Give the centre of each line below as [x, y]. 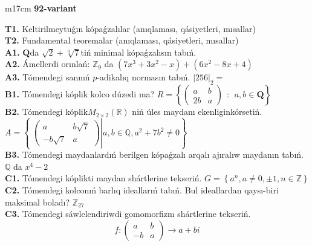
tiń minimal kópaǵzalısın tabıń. [138, 52]
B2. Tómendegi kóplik [47, 112]
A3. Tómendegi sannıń [47, 77]
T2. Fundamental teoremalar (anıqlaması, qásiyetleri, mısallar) [122, 40]
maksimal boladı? [37, 202]
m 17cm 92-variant [41, 8]
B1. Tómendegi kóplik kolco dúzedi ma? [80, 94]
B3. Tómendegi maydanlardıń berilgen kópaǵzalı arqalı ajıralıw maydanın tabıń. [154, 154]
